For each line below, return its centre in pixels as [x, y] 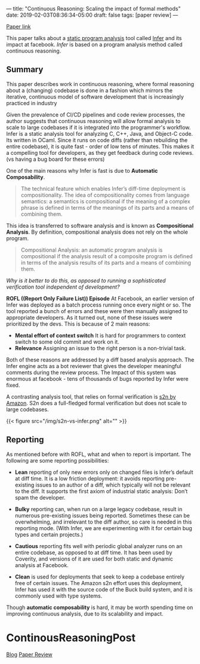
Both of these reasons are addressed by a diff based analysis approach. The [100, 359]
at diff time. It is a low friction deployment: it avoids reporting [90, 478]
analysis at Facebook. [41, 565]
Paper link [19, 27]
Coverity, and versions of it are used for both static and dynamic [94, 559]
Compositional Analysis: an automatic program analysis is [92, 250]
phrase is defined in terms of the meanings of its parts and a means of [107, 207]
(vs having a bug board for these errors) [56, 159]
